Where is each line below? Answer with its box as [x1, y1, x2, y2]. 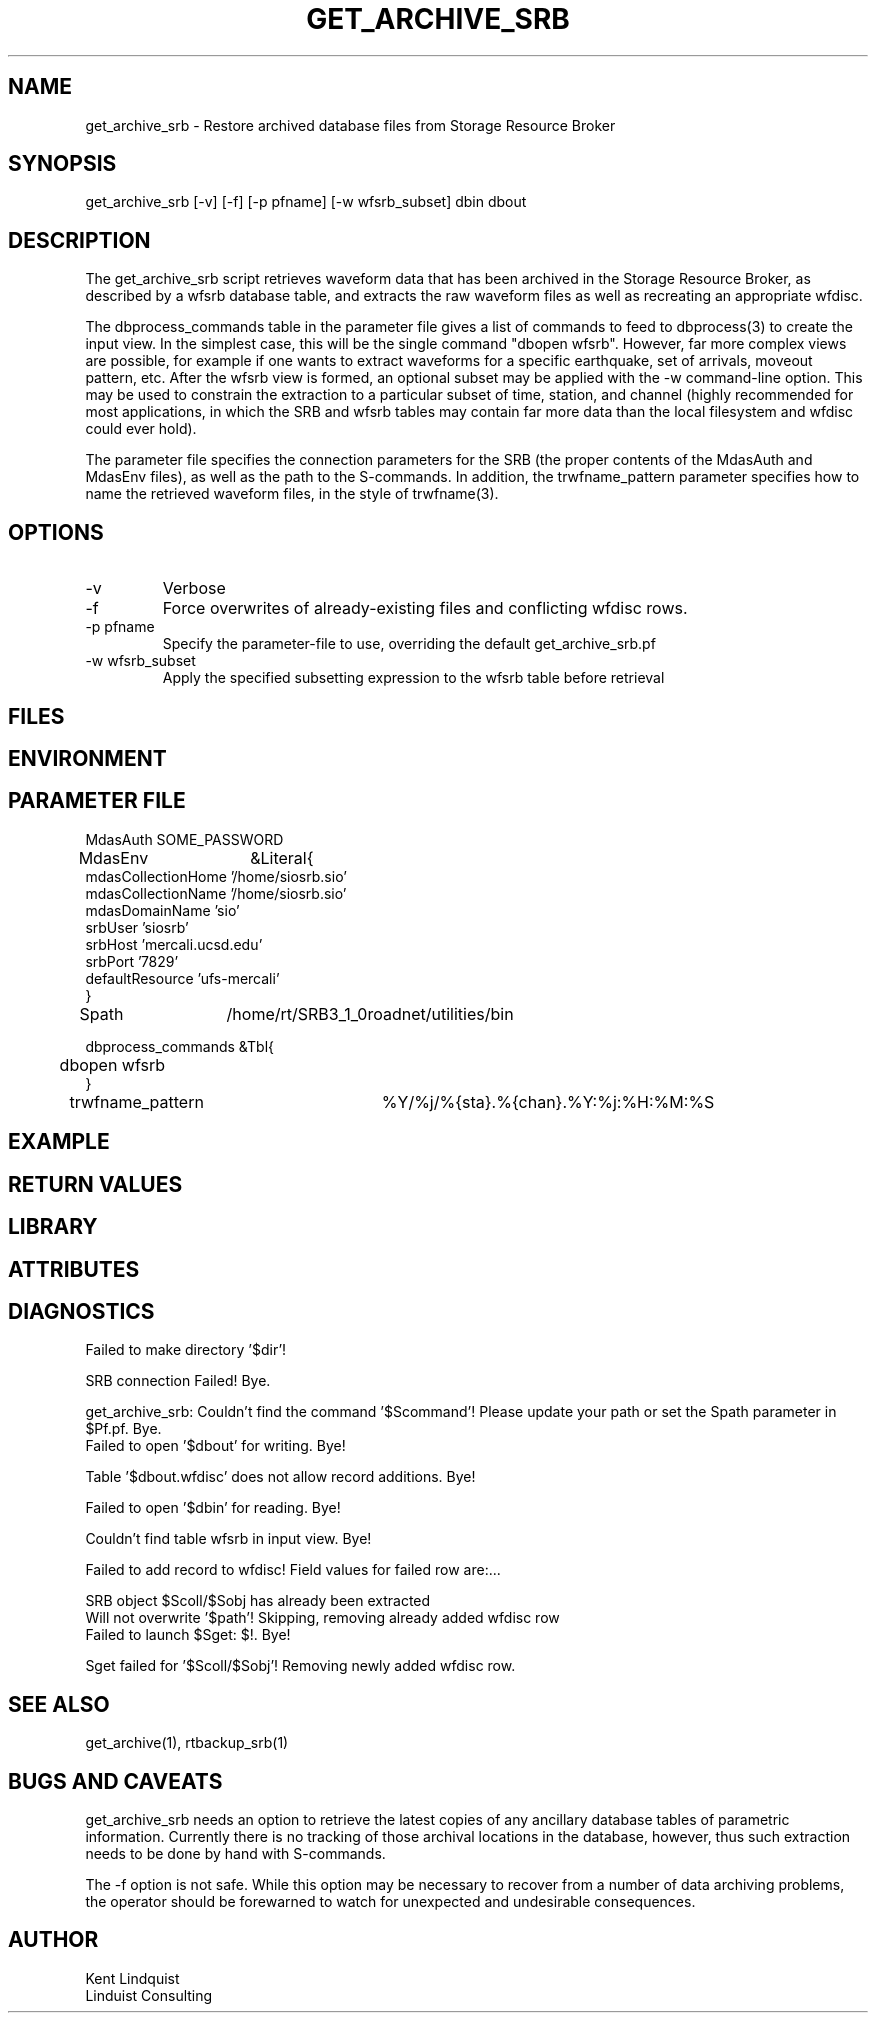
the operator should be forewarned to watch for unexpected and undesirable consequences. [85, 1893, 696, 1911]
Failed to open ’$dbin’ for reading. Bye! [85, 1499, 341, 1517]
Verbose [162, 578, 226, 599]
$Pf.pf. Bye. [85, 1420, 162, 1438]
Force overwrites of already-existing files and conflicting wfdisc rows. [162, 598, 688, 619]
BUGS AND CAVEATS [8, 1768, 223, 1794]
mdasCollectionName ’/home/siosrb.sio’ [85, 884, 347, 902]
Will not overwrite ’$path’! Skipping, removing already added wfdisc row [85, 1609, 560, 1627]
